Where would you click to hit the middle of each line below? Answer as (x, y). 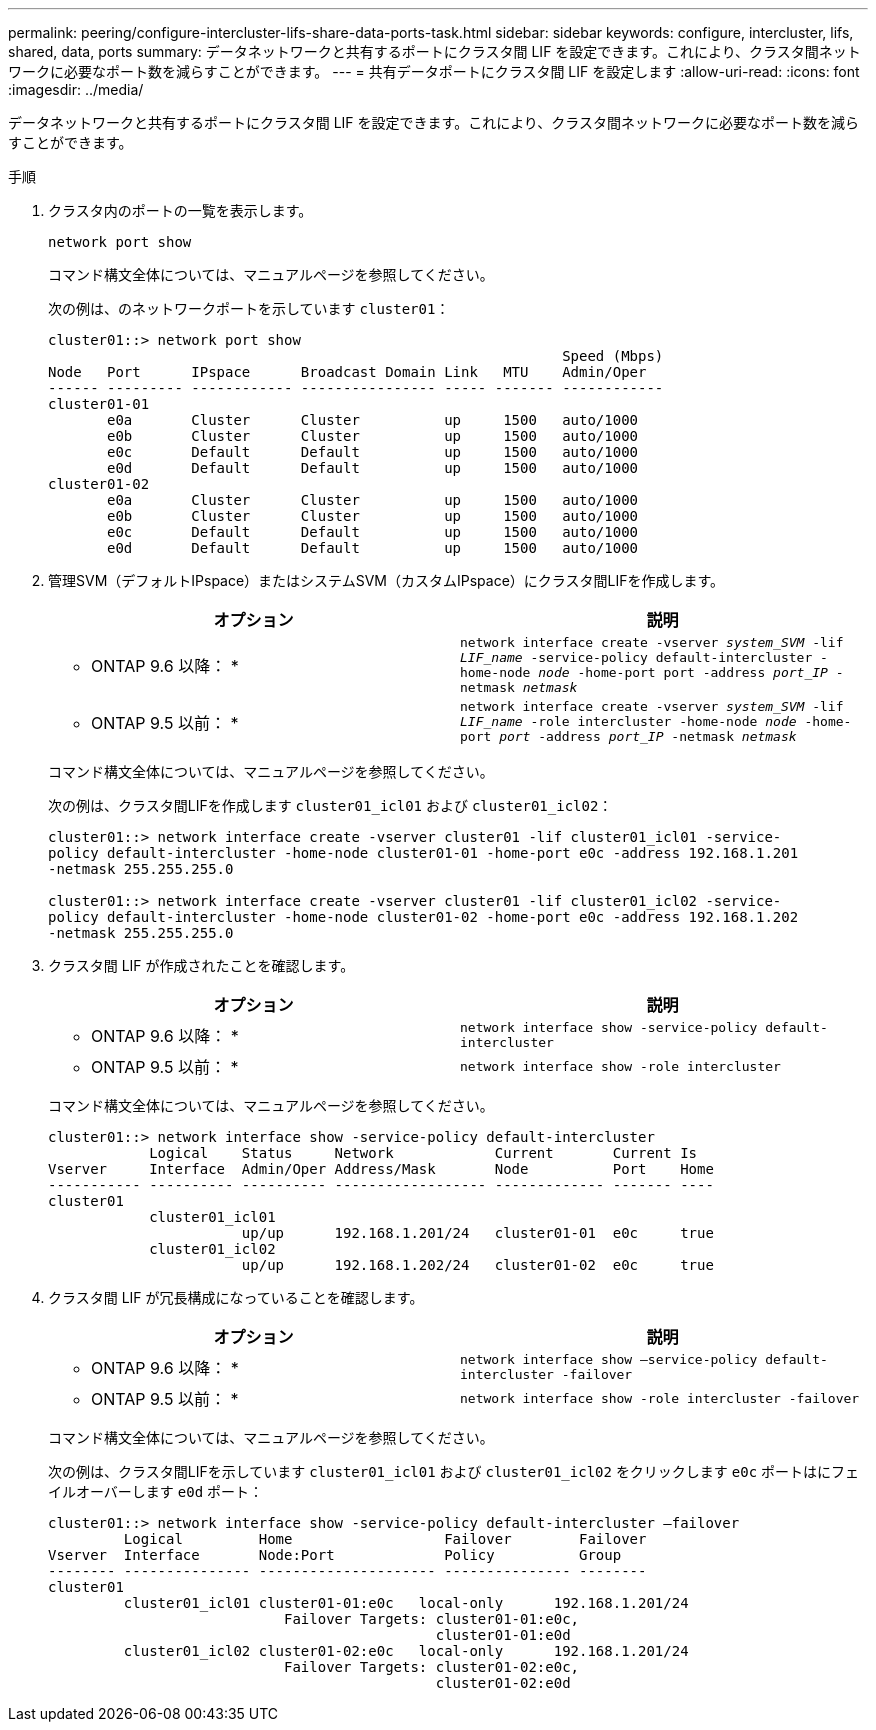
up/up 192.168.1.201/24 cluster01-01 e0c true (477, 1233)
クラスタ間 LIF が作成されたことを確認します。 (201, 965)
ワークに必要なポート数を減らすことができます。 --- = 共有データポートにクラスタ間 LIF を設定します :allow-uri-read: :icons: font (434, 71)
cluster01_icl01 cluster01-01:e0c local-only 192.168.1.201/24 (406, 1603)
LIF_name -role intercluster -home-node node (628, 721)
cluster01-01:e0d (503, 1635)
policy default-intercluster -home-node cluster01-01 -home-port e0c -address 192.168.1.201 (423, 853)
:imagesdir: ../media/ (76, 89)
